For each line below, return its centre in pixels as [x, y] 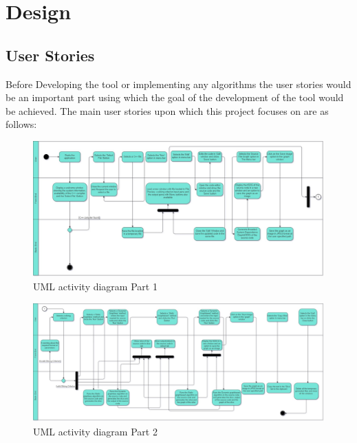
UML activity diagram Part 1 [95, 287]
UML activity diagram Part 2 [95, 431]
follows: [21, 124]
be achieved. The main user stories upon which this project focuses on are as [167, 110]
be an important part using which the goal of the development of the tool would [175, 97]
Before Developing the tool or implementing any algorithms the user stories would [178, 84]
